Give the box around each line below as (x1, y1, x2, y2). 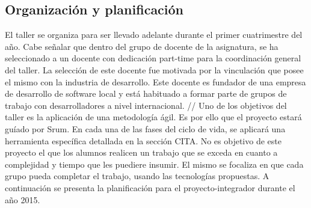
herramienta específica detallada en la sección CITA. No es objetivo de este (5, 134, 282, 147)
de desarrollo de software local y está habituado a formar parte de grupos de (5, 87, 287, 100)
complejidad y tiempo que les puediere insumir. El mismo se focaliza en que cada (5, 158, 304, 170)
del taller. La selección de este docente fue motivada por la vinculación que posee (5, 63, 304, 76)
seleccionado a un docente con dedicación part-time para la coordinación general (5, 52, 301, 64)
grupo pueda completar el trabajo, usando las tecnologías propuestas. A (5, 170, 269, 182)
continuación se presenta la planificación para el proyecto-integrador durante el (5, 181, 295, 194)
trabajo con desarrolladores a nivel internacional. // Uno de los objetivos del (5, 99, 287, 111)
